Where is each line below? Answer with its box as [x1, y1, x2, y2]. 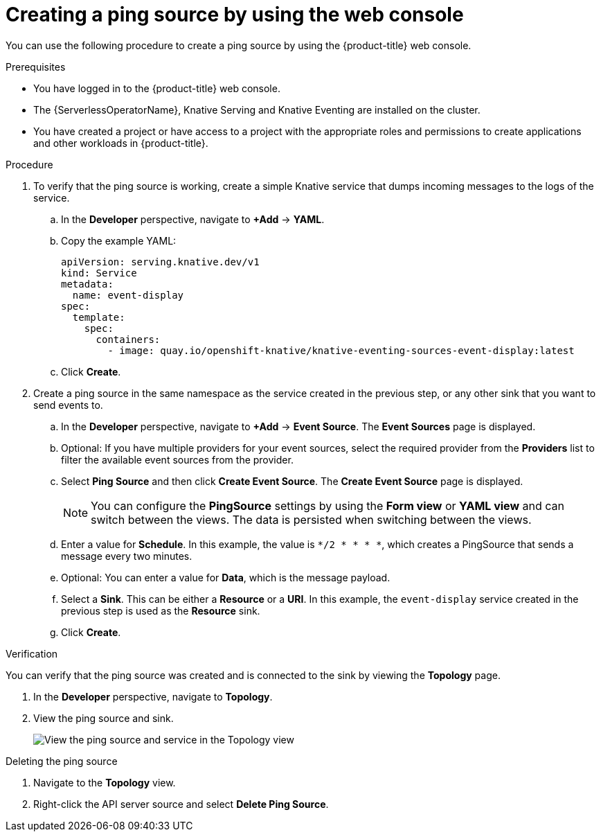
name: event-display [72, 289, 184, 301]
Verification [6, 647, 58, 660]
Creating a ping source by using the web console [6, 3, 464, 26]
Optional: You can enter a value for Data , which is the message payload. [61, 571, 391, 583]
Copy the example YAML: [61, 234, 177, 247]
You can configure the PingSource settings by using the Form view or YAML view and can [91, 498, 564, 513]
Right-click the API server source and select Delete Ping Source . [33, 798, 329, 810]
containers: [96, 333, 161, 345]
